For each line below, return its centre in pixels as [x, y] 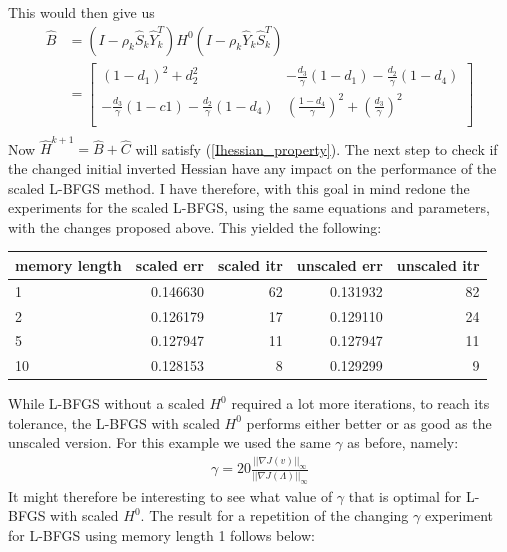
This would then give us [81, 12]
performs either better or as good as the [369, 422]
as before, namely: [403, 442]
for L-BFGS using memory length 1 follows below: [161, 534]
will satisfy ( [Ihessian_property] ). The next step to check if [316, 148]
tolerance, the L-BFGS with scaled [114, 422]
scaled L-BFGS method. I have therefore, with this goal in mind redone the [239, 187]
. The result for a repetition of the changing [274, 515]
